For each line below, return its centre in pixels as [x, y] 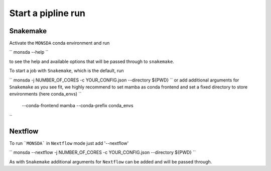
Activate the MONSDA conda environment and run [59, 43]
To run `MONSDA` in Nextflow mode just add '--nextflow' [69, 143]
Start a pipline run [47, 13]
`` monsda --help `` [29, 52]
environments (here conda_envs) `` [45, 94]
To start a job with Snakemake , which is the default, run [66, 71]
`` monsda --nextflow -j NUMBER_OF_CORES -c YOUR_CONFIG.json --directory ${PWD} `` [102, 152]
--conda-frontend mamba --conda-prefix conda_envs [78, 105]
